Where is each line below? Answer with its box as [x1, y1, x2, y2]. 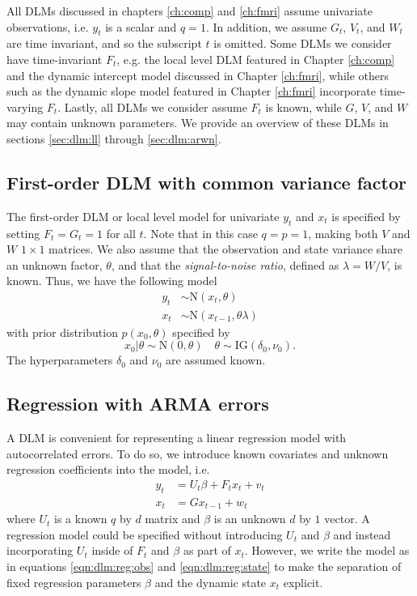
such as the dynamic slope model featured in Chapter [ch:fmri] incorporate [6, 83, 377, 100]
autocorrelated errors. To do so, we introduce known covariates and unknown [6, 445, 389, 462]
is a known [54, 510, 107, 527]
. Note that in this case [143, 224, 258, 241]
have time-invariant [6, 50, 103, 67]
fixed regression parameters [6, 573, 141, 590]
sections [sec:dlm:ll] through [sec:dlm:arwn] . [6, 130, 221, 147]
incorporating [6, 542, 74, 559]
